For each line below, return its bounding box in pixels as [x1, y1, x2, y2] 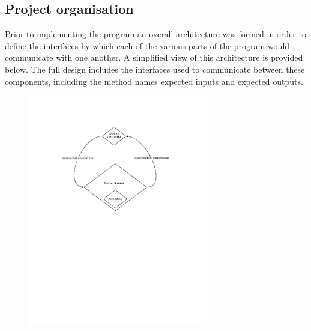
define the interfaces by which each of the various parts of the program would [5, 39, 290, 52]
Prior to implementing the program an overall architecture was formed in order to [5, 28, 306, 40]
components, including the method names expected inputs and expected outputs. [5, 74, 303, 87]
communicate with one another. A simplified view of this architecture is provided [5, 51, 303, 64]
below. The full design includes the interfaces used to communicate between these [5, 62, 305, 75]
